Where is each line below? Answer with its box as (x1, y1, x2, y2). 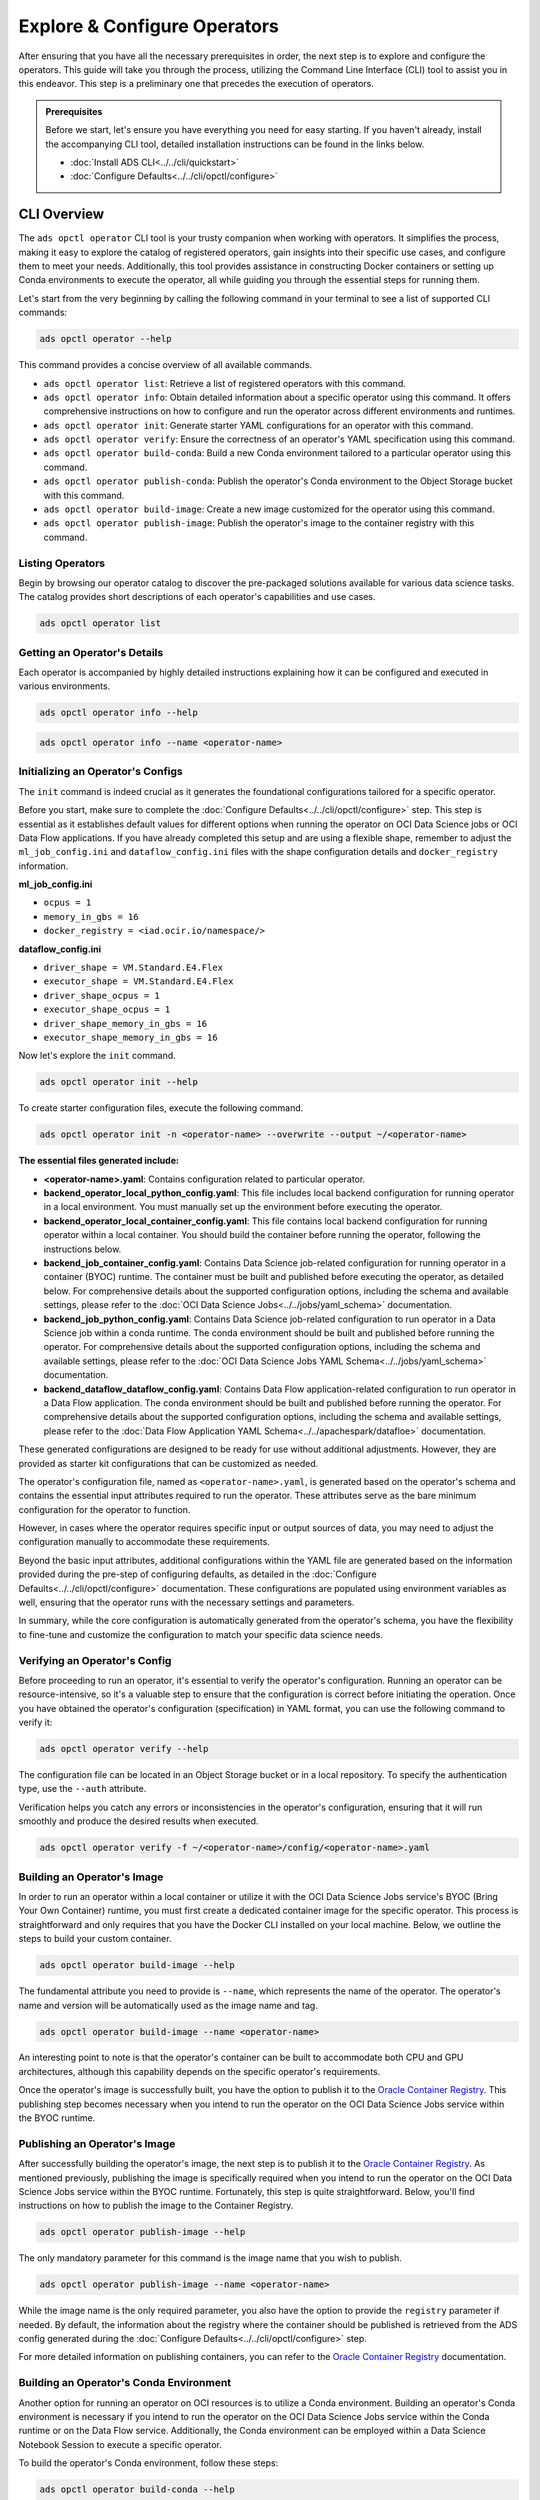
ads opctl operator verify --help (39, 1743, 209, 1755)
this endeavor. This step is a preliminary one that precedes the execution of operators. (18, 78, 375, 90)
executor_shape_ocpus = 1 (43, 1004, 171, 1015)
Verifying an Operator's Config (18, 1653, 172, 1667)
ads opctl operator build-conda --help (39, 2484, 235, 2495)
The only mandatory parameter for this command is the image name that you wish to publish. (18, 2252, 402, 2264)
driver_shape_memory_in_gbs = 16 (43, 1018, 208, 1029)
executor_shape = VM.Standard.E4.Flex (43, 976, 234, 987)
